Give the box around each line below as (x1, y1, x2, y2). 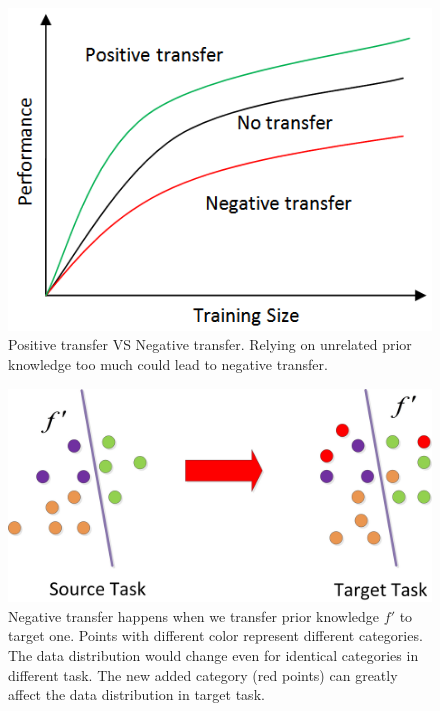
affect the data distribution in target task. (8, 684, 265, 705)
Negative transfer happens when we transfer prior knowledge (8, 605, 380, 626)
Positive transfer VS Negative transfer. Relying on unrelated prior (8, 334, 412, 355)
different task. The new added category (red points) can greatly (8, 664, 398, 685)
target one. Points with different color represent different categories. (8, 625, 423, 646)
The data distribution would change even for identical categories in (8, 644, 419, 665)
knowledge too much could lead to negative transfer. (8, 353, 328, 374)
